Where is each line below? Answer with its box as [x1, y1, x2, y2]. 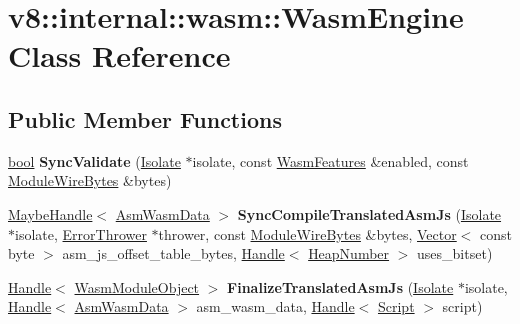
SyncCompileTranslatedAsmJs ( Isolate [237, 203, 502, 224]
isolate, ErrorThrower [15, 223, 147, 244]
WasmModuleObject [74, 276, 200, 297]
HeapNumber [308, 243, 390, 264]
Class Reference [8, 35, 231, 76]
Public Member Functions [8, 103, 282, 134]
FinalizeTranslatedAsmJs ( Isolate [227, 276, 454, 297]
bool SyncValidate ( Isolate [8, 150, 181, 171]
